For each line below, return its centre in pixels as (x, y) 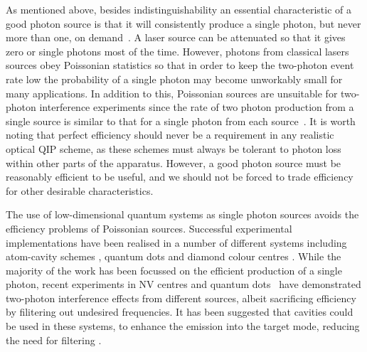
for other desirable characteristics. (80, 190)
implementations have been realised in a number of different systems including (176, 242)
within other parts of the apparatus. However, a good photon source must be (174, 162)
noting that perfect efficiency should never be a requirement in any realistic (170, 135)
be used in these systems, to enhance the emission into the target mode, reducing (183, 326)
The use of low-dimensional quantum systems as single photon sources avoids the (182, 214)
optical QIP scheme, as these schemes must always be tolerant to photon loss (174, 148)
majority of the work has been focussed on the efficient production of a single (174, 270)
